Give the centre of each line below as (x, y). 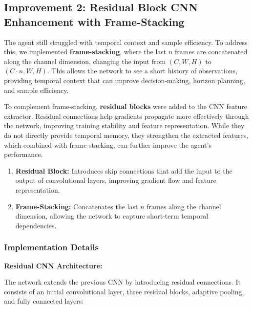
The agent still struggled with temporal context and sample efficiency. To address (126, 42)
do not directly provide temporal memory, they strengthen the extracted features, (126, 135)
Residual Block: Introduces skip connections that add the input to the (124, 170)
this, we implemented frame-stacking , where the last (85, 52)
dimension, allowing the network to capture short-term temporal (112, 216)
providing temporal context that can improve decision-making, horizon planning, (125, 80)
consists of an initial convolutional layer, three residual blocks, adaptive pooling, (124, 291)
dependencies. (36, 225)
